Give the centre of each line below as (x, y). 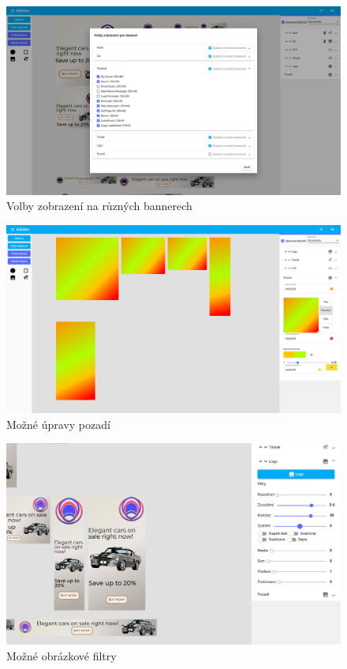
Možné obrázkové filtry (62, 655)
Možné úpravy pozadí (58, 424)
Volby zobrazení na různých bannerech (99, 206)
